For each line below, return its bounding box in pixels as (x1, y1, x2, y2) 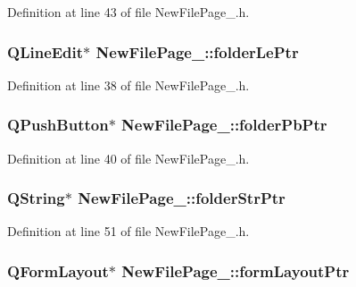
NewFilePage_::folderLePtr (95, 40, 299, 63)
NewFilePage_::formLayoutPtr (121, 259, 350, 282)
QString (7, 187, 65, 209)
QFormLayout (7, 259, 109, 282)
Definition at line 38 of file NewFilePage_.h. (7, 75, 250, 94)
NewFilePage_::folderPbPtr (121, 114, 327, 136)
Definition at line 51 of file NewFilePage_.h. (7, 222, 250, 241)
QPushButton (7, 114, 109, 136)
